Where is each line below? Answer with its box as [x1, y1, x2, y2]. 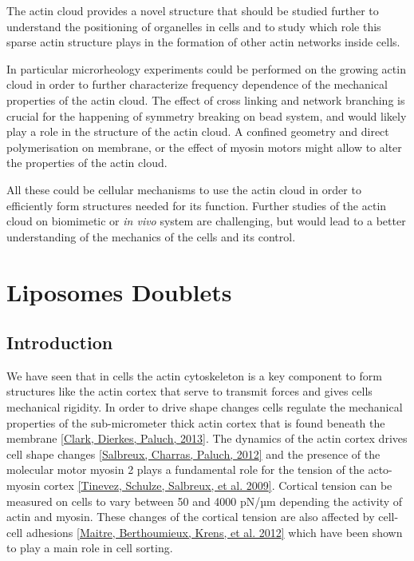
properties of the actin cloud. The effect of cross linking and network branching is [6, 91, 405, 108]
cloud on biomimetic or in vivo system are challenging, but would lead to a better [6, 213, 406, 229]
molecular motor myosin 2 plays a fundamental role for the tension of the [6, 461, 365, 478]
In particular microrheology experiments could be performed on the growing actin [6, 60, 406, 77]
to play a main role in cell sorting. [6, 539, 173, 556]
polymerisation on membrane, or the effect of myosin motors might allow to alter [6, 138, 402, 155]
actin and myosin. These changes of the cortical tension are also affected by [6, 508, 375, 525]
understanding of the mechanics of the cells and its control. [6, 228, 296, 245]
